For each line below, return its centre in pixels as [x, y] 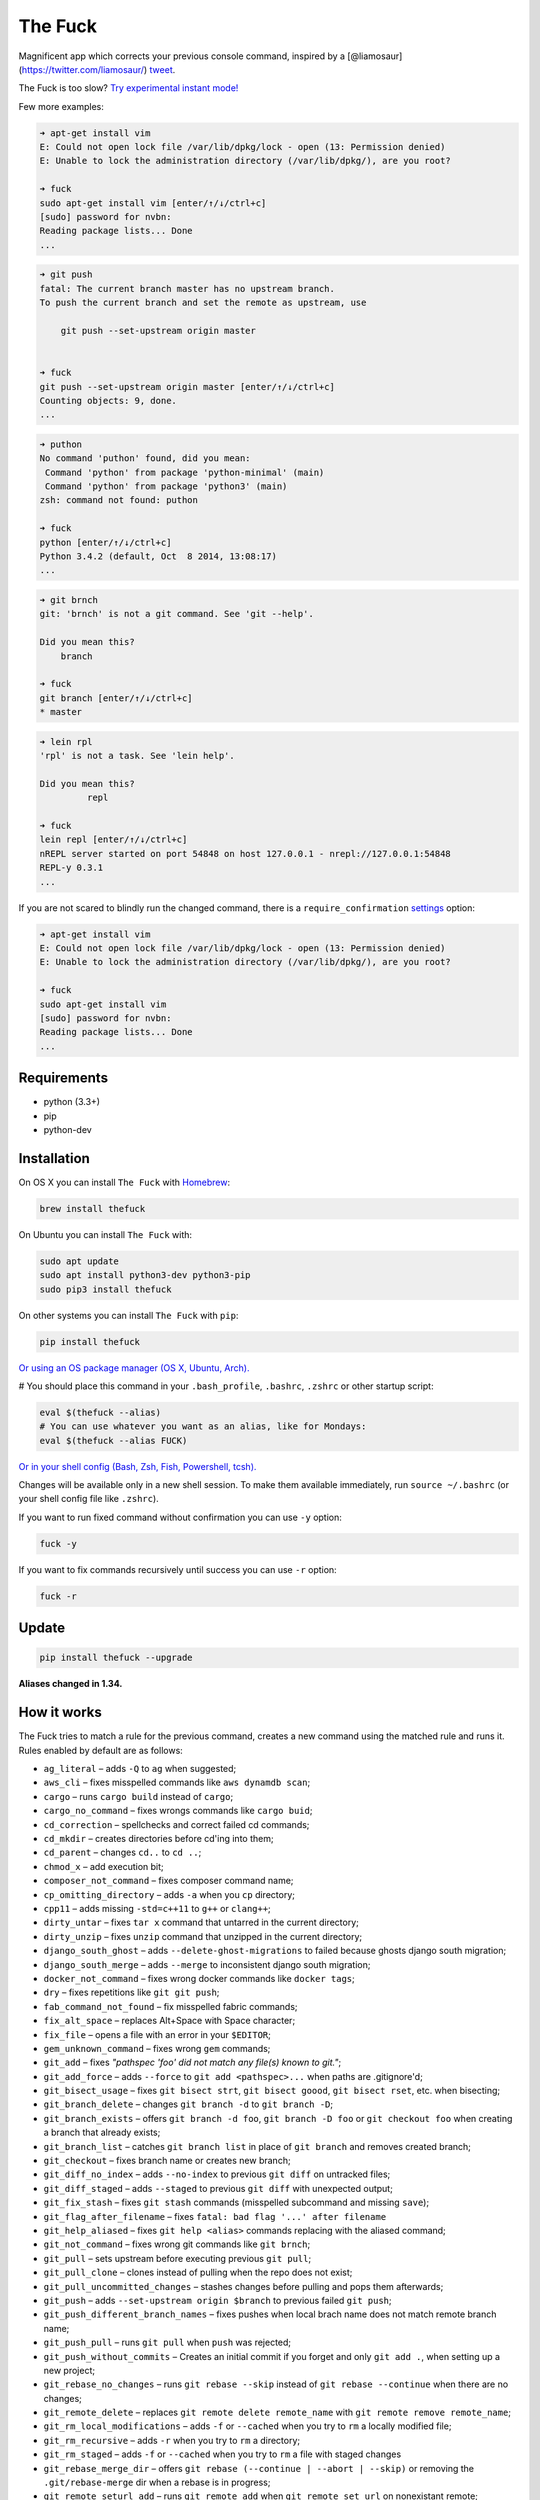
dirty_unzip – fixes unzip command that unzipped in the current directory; [203, 1936]
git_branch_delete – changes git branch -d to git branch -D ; [188, 2104]
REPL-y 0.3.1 [71, 868]
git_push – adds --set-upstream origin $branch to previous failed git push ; [217, 2300]
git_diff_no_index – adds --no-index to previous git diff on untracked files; [217, 2174]
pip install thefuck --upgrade [116, 1658]
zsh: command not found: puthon [119, 500]
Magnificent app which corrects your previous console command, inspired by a [181, 56]
